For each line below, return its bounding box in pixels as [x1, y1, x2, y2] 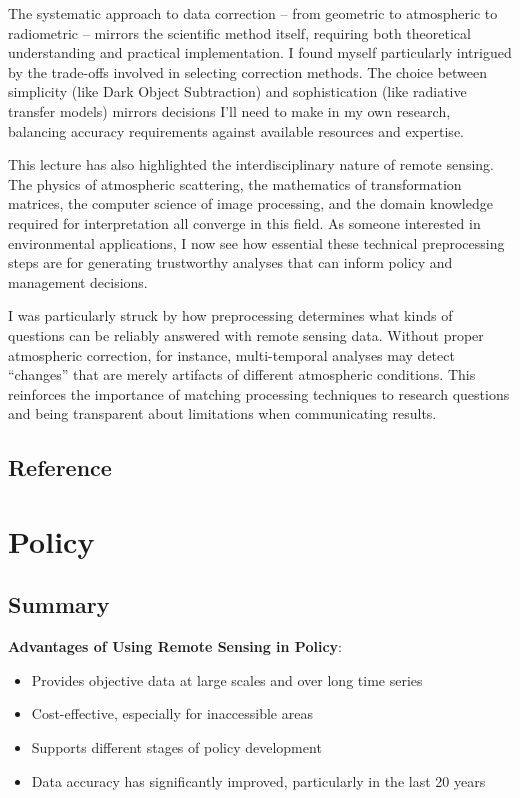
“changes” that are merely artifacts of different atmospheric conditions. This [8, 364, 476, 385]
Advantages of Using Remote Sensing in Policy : [8, 636, 342, 657]
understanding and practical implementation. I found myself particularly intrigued [8, 42, 512, 63]
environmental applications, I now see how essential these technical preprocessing [8, 232, 505, 253]
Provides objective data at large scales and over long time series [31, 669, 423, 690]
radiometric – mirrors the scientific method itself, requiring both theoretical [8, 22, 471, 43]
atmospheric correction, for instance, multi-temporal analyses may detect [8, 344, 455, 365]
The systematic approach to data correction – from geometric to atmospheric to [8, 3, 498, 23]
